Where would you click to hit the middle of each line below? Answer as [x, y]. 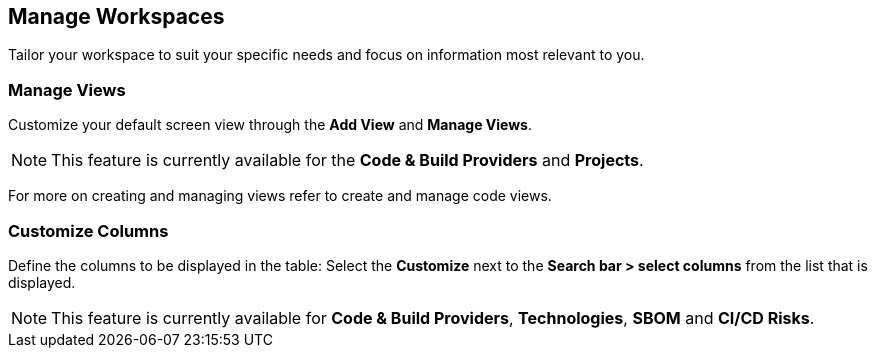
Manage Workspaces [116, 16]
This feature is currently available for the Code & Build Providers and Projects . [347, 160]
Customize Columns [88, 230]
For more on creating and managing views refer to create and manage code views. [280, 196]
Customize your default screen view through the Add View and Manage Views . [270, 125]
